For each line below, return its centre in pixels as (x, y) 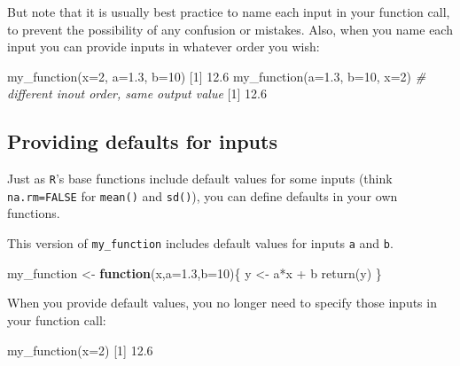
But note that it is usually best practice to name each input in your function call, (229, 12)
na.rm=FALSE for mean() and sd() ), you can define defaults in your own (203, 195)
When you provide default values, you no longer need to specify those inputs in (222, 303)
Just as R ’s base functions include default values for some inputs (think (200, 179)
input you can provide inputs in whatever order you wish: (164, 47)
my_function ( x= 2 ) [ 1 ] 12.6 (80, 350)
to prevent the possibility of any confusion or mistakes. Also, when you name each (230, 29)
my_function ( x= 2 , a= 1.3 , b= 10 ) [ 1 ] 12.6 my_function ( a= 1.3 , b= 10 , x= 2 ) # (217, 76)
